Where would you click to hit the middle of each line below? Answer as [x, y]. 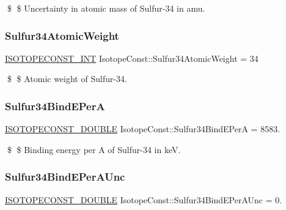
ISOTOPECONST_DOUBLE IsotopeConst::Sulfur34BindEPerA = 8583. [143, 129]
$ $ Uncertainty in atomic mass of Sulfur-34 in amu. [106, 8]
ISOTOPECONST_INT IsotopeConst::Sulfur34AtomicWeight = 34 [132, 58]
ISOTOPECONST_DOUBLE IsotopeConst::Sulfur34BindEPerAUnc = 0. [144, 199]
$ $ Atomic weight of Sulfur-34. [67, 79]
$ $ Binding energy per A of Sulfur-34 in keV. [94, 149]
